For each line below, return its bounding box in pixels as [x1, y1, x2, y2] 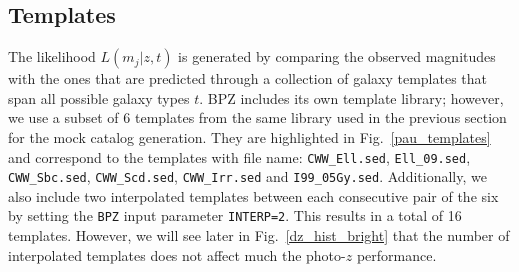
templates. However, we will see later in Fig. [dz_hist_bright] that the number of [8, 225, 510, 246]
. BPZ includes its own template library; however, [199, 87, 504, 108]
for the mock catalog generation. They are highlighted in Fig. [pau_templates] [8, 126, 491, 147]
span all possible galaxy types [8, 87, 190, 108]
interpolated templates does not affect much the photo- [8, 244, 346, 265]
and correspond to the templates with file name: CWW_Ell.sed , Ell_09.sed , [8, 146, 471, 167]
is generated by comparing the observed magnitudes [178, 46, 496, 67]
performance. [356, 244, 437, 265]
